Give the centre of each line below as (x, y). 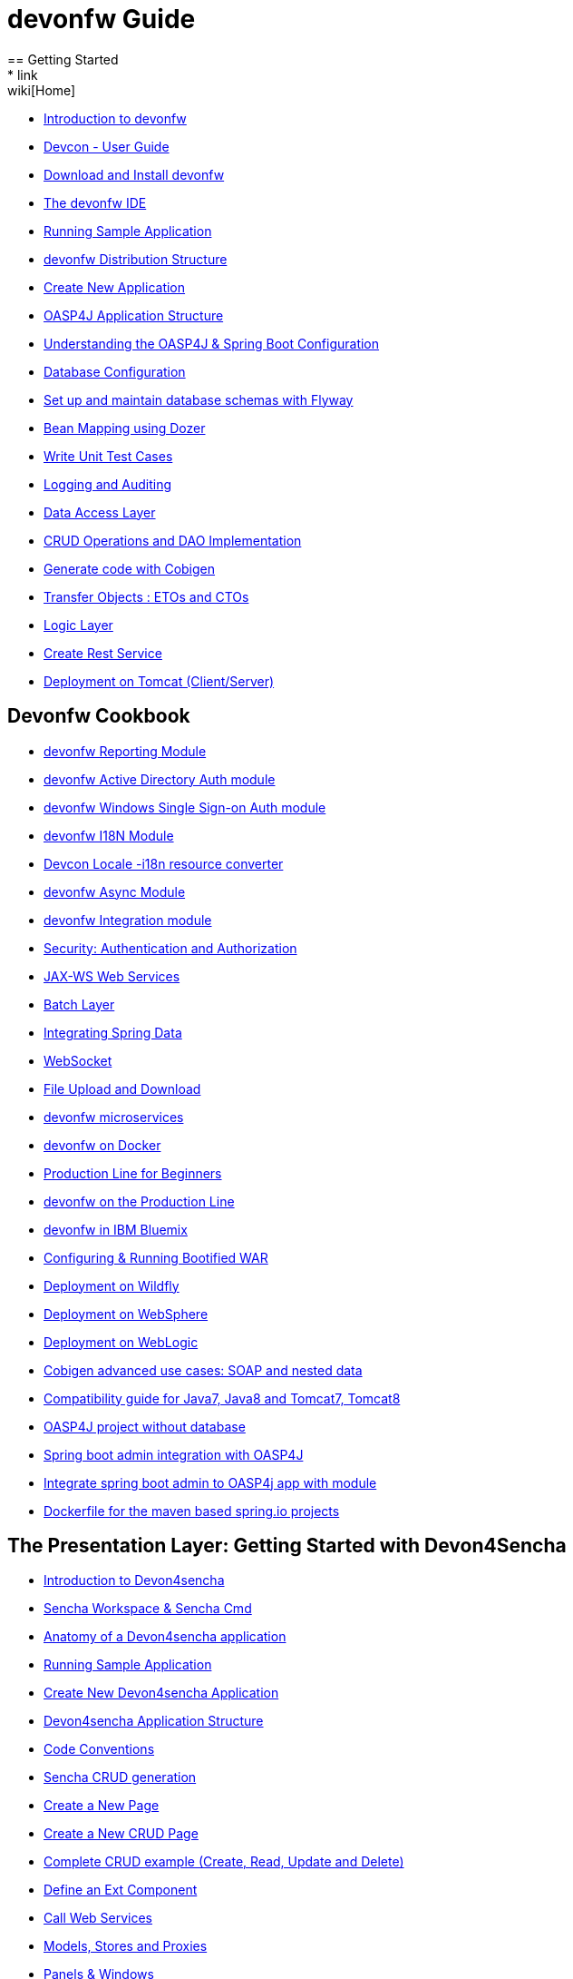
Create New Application (115, 287)
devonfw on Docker (102, 1145)
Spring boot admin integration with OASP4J (174, 1454)
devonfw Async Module (115, 891)
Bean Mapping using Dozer (125, 428)
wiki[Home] (42, 90)
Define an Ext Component (121, 1890)
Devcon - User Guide (107, 146)
